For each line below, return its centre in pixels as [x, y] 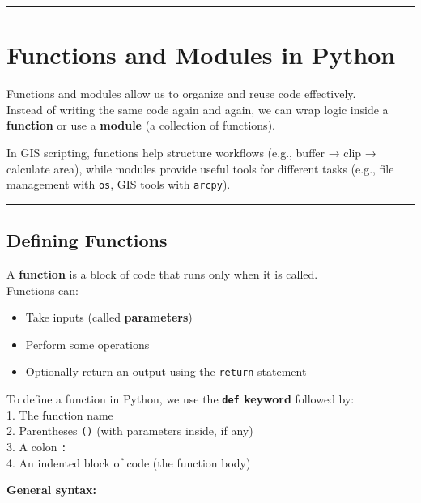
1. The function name [60, 414]
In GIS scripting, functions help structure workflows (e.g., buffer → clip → [191, 152]
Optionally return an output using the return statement [166, 371]
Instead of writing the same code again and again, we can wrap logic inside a [198, 109]
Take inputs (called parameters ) [109, 317]
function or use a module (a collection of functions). [141, 125]
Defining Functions [87, 240]
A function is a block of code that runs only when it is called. [162, 273]
